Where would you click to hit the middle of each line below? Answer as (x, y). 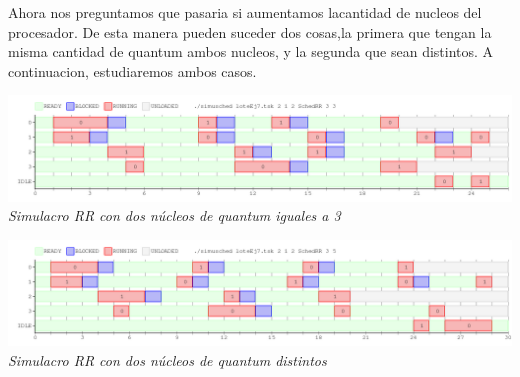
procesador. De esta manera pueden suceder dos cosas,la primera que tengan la (250, 31)
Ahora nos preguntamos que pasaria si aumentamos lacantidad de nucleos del (245, 12)
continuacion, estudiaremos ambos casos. (132, 70)
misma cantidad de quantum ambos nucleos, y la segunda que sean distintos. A (251, 51)
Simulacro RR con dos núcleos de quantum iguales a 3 (174, 215)
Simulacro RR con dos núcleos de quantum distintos (167, 359)
